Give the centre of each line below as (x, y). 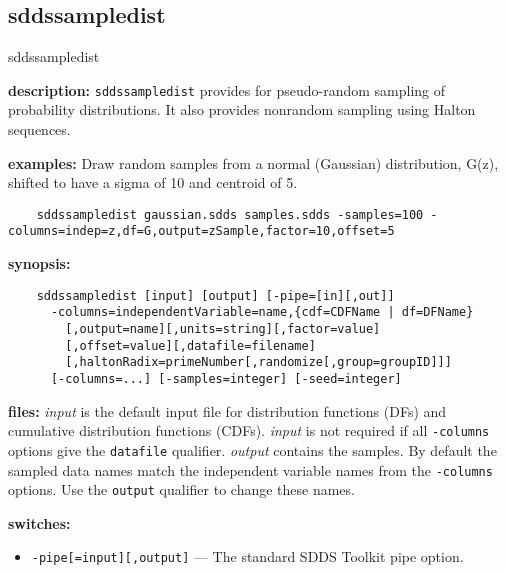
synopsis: (39, 263)
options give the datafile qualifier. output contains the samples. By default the (252, 449)
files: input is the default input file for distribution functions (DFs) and (227, 410)
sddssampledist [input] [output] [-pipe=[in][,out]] (215, 295)
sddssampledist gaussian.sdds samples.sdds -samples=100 (230, 214)
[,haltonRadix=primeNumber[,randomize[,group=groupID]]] (258, 362)
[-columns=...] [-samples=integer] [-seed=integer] (226, 379)
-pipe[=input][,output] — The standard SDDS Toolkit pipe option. (247, 556)
